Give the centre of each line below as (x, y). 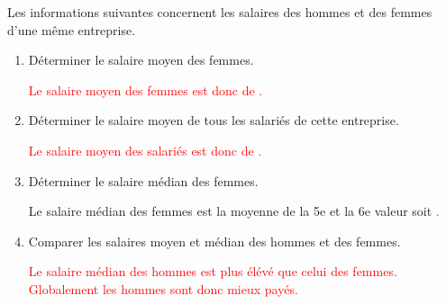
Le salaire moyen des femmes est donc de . (146, 89)
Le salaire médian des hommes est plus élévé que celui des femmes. (213, 271)
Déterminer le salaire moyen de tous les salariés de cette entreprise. (214, 120)
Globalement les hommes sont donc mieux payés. (163, 288)
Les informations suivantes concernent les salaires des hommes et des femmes (220, 12)
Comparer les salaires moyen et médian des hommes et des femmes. (214, 241)
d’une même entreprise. (72, 29)
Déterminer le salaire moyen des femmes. (141, 60)
